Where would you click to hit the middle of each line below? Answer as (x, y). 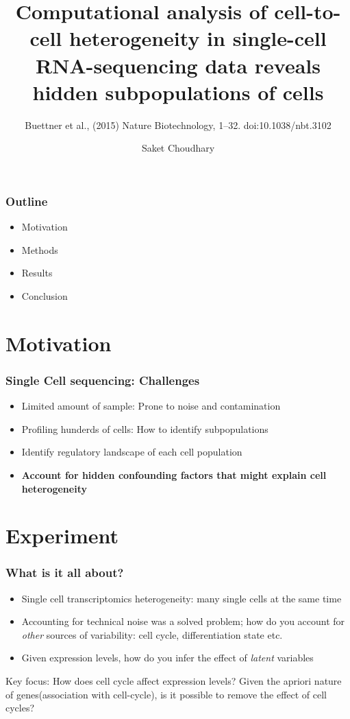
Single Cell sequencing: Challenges (103, 380)
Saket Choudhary (178, 148)
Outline (27, 201)
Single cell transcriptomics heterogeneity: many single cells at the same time (182, 598)
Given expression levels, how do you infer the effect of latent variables (167, 658)
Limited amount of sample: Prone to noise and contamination (151, 406)
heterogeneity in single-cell (198, 38)
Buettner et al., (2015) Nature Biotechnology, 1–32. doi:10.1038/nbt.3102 (178, 125)
